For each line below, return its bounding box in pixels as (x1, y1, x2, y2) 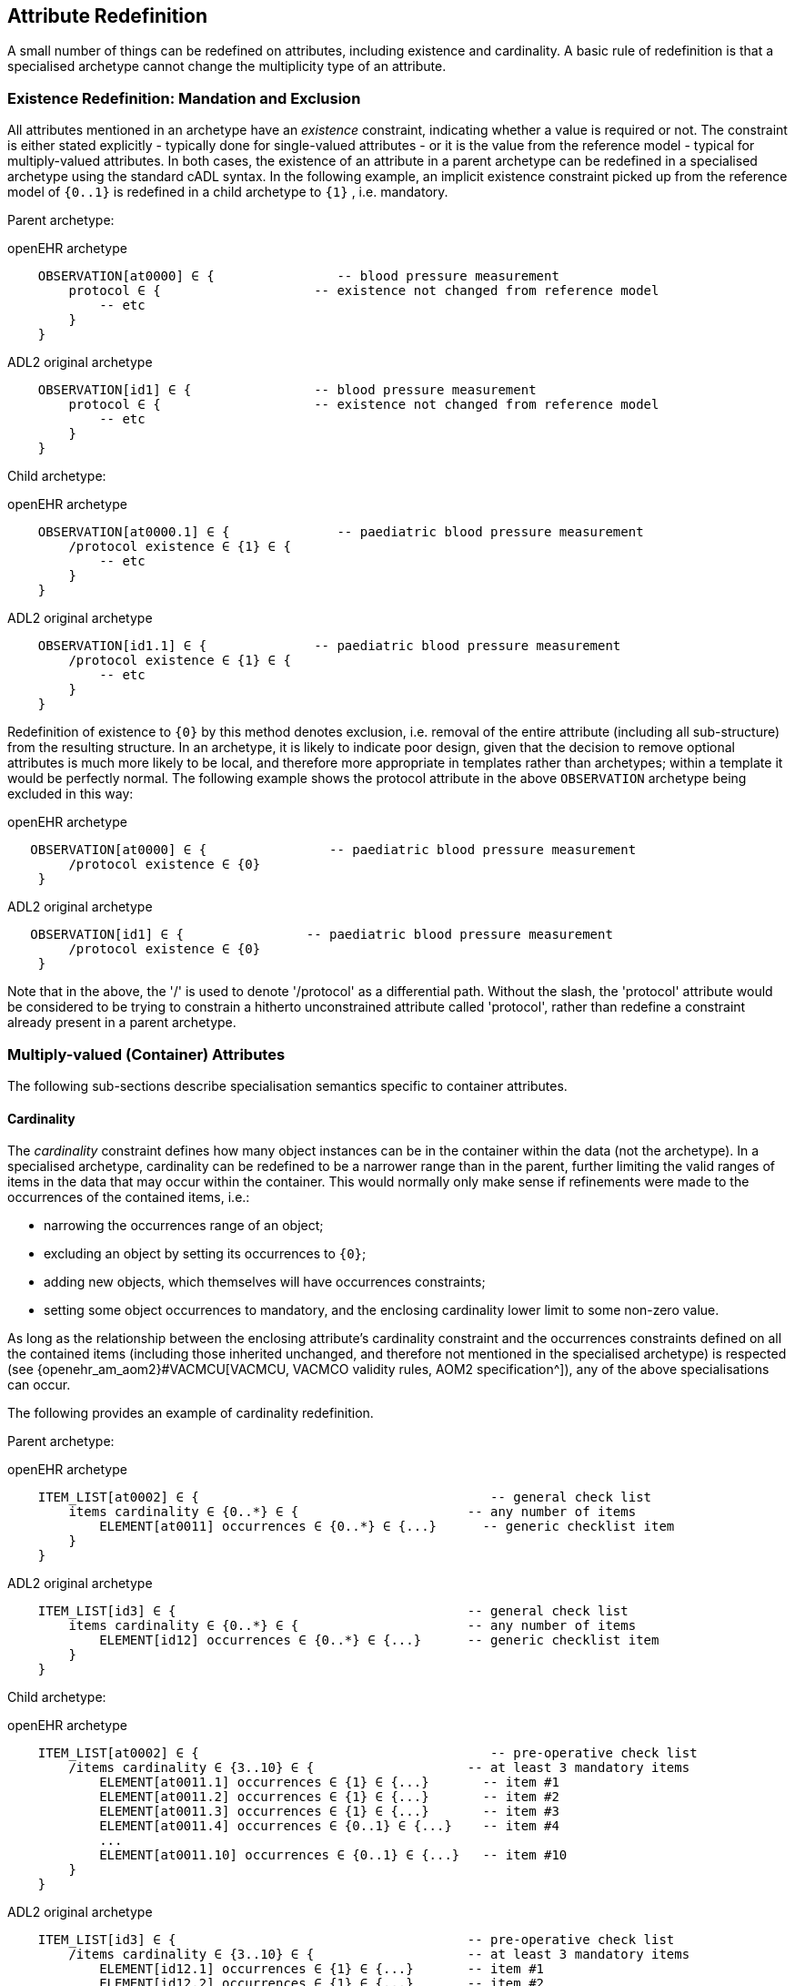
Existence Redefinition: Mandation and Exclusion (7, 88, 361, 107)
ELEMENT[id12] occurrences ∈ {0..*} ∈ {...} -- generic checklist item (99, 1633, 659, 1648)
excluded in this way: (7, 786, 134, 802)
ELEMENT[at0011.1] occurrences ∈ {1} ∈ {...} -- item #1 (99, 1775, 559, 1790)
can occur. (7, 1377, 71, 1393)
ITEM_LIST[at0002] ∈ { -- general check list (37, 1490, 652, 1505)
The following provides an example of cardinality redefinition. (7, 1405, 374, 1421)
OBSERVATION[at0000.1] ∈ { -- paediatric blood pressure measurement (37, 525, 644, 540)
